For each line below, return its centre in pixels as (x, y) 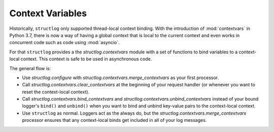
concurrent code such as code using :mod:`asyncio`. (65, 43)
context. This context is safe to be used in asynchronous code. (86, 59)
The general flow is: (30, 68)
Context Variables (48, 13)
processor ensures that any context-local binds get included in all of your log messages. (114, 120)
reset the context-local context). (56, 92)
